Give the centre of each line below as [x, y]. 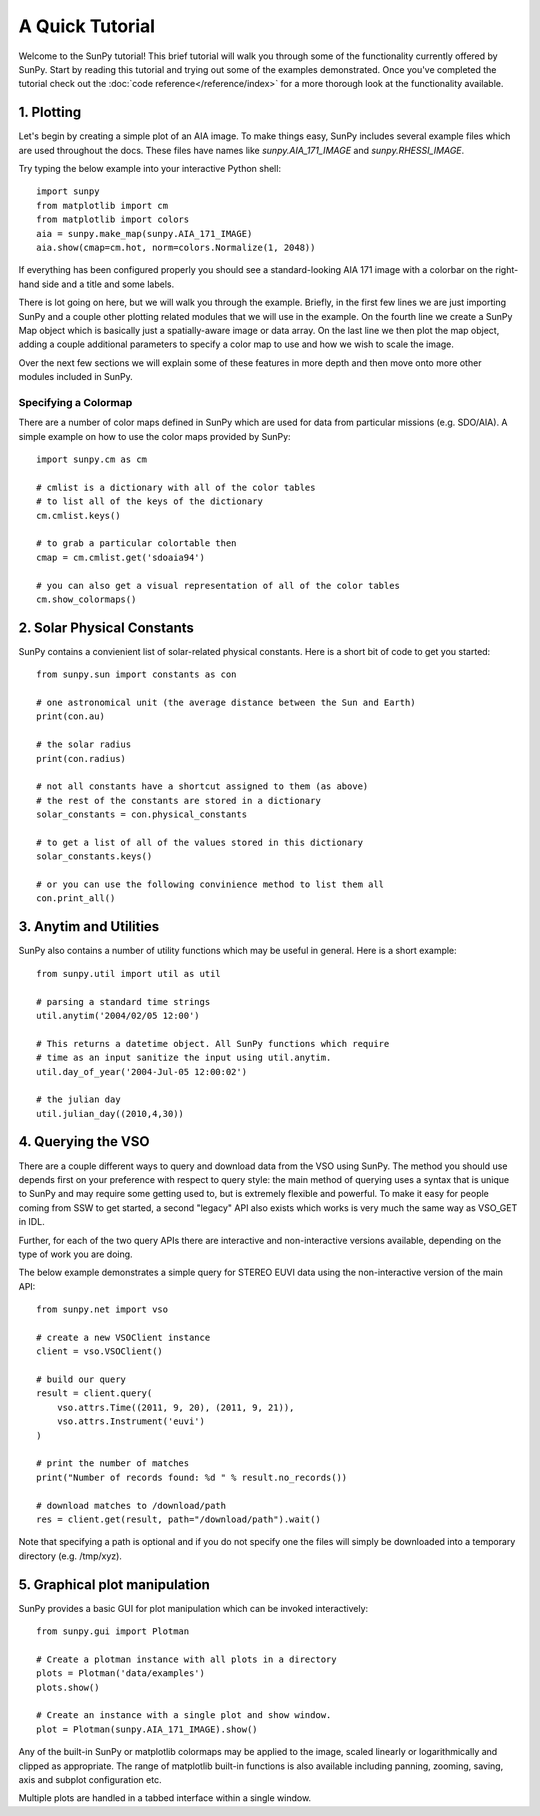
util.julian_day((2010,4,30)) [110, 1113]
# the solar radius [84, 744]
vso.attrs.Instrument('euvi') [130, 1421]
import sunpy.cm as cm [92, 459]
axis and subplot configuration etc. [90, 1779]
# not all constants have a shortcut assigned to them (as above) [202, 786]
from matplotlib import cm [102, 205]
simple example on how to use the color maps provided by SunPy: [154, 436]
